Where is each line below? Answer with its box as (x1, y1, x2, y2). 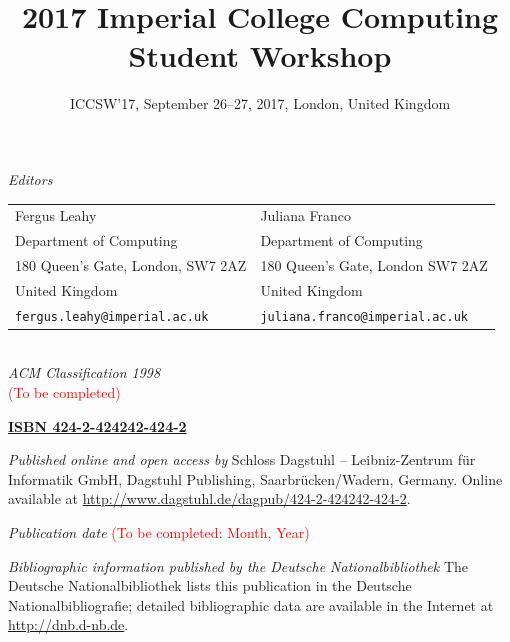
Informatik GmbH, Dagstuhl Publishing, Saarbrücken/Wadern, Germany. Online (8, 468, 503, 489)
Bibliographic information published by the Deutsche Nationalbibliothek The (8, 555, 469, 576)
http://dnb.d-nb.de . (8, 614, 129, 635)
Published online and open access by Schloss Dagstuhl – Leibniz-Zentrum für (8, 449, 476, 470)
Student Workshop (128, 35, 392, 76)
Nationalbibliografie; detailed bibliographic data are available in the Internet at (8, 594, 494, 615)
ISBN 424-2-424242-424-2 (8, 415, 187, 436)
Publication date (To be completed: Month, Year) (8, 521, 310, 542)
